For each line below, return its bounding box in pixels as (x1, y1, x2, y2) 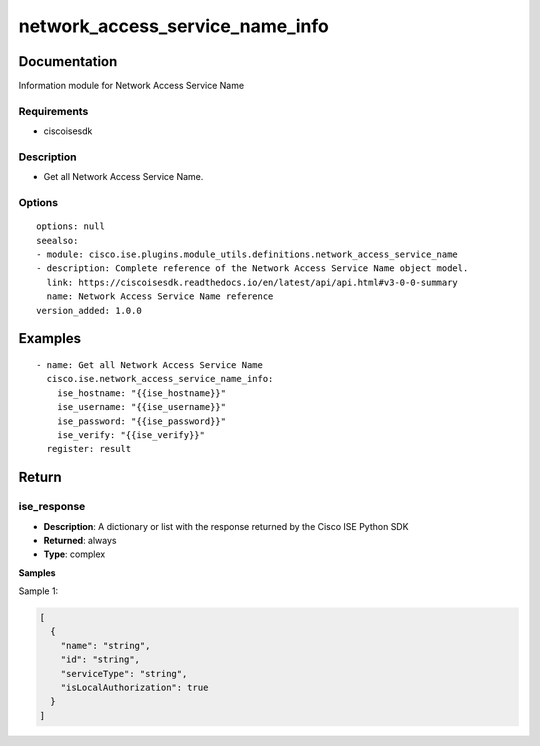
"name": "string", (60, 640, 151, 651)
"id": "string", (60, 654, 140, 665)
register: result (46, 443, 132, 455)
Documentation (18, 53, 118, 70)
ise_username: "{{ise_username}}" (56, 401, 227, 413)
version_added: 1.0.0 (36, 305, 142, 316)
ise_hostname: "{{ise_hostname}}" (56, 387, 227, 399)
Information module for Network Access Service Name (18, 80, 245, 92)
